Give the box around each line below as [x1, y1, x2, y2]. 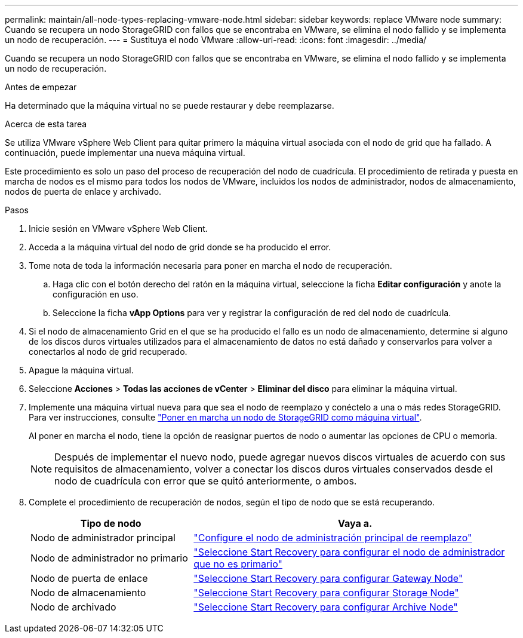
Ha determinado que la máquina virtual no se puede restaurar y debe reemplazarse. [5, 100, 334, 111]
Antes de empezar [5, 82, 77, 92]
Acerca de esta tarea [5, 119, 87, 129]
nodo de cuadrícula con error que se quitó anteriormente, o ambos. [54, 475, 357, 487]
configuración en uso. [53, 289, 139, 299]
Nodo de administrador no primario [30, 552, 188, 564]
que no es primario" [193, 558, 282, 570]
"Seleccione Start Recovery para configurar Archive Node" [193, 601, 458, 613]
